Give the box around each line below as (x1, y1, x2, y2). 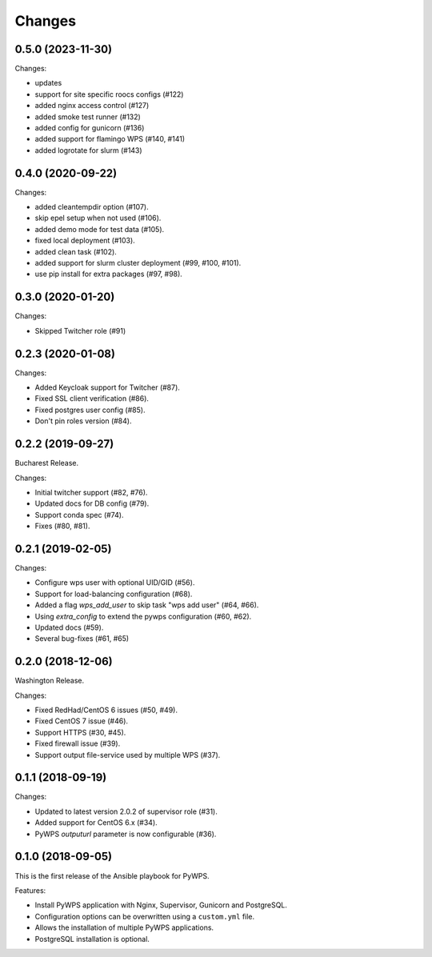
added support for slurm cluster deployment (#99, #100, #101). (34, 258, 242, 268)
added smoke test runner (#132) (34, 112, 142, 122)
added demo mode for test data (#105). (34, 224, 165, 234)
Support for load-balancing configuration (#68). (34, 589, 193, 599)
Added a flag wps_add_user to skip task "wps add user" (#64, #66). (34, 600, 259, 610)
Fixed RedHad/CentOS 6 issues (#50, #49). (34, 705, 178, 715)
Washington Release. (14, 676, 85, 686)
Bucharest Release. (14, 458, 79, 468)
